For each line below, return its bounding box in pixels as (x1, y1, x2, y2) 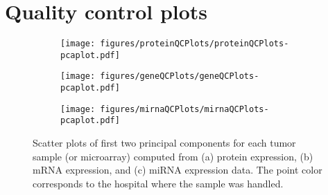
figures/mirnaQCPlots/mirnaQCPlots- (100, 104, 269, 114)
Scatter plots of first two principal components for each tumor (33, 136, 296, 150)
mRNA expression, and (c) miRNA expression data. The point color (33, 162, 322, 177)
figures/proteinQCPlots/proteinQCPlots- (100, 39, 289, 49)
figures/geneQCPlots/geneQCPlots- (100, 71, 259, 82)
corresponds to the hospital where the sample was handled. (33, 176, 284, 190)
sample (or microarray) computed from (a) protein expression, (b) (33, 149, 313, 163)
